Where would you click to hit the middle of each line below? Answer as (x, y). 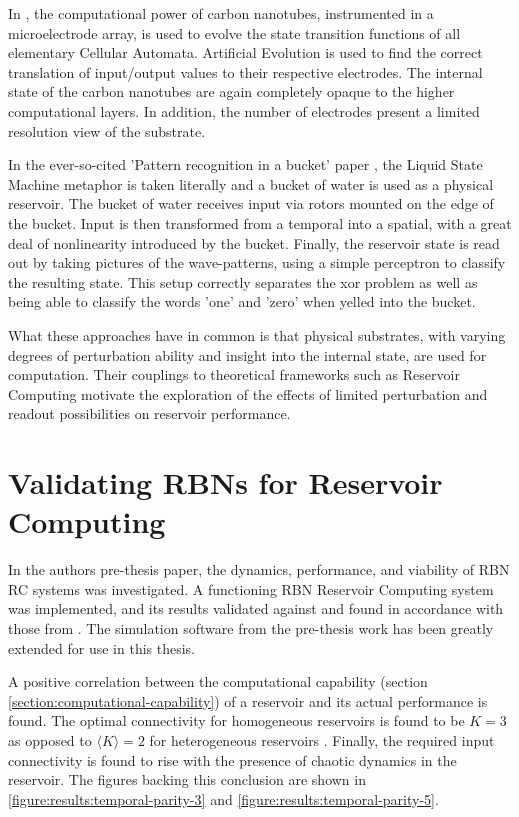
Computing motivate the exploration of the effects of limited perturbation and (248, 393)
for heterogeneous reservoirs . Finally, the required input (322, 739)
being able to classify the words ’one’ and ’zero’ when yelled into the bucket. (242, 301)
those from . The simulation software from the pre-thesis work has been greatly (251, 627)
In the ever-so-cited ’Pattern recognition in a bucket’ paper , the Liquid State (245, 164)
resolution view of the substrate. (107, 130)
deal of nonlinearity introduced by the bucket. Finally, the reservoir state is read (254, 242)
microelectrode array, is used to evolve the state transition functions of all (234, 32)
